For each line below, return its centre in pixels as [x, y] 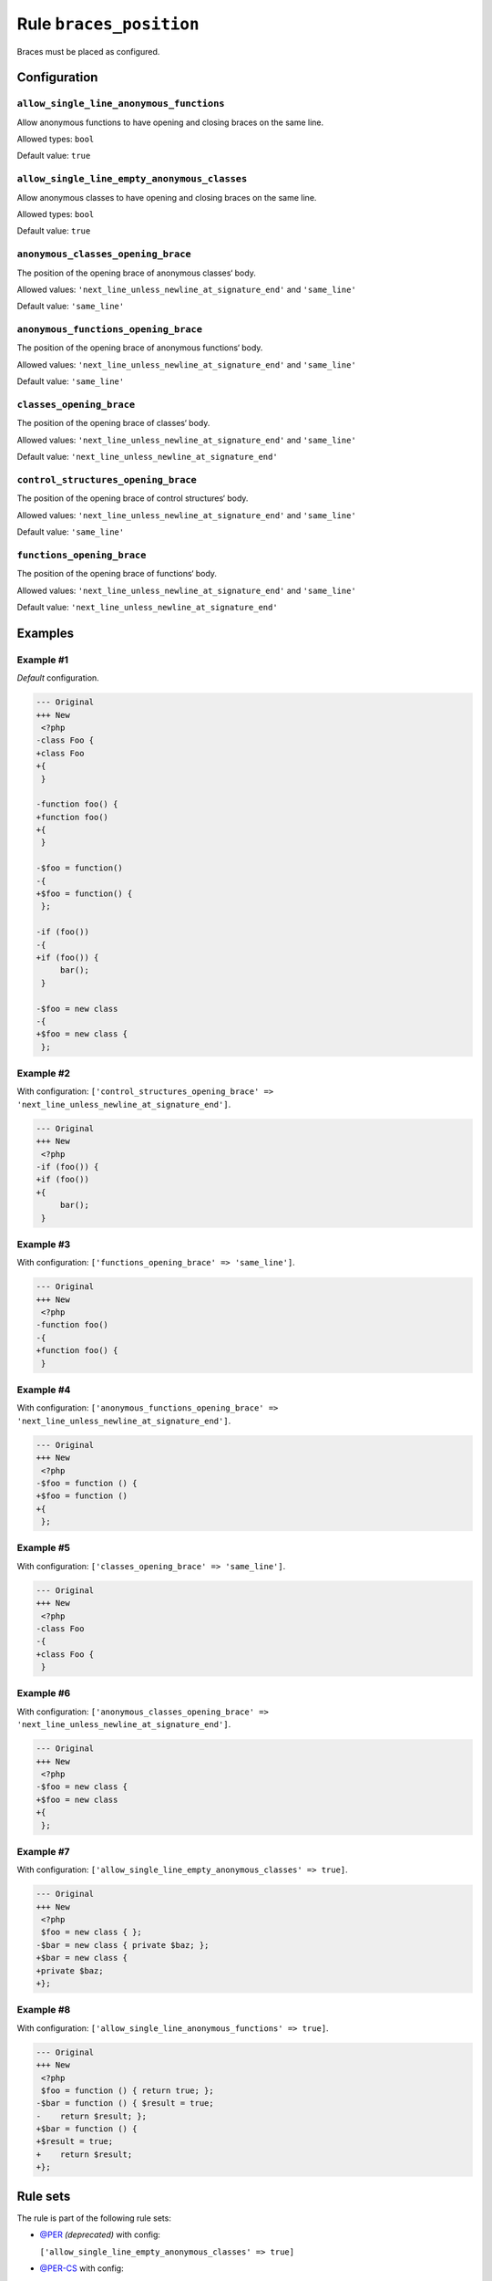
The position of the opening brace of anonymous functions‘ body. [140, 348]
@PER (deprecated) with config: [100, 2234]
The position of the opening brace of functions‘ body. [117, 574]
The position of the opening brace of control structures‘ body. [133, 498]
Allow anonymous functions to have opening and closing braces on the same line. [170, 122]
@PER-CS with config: [82, 2268]
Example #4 [44, 1390]
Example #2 [44, 1074]
